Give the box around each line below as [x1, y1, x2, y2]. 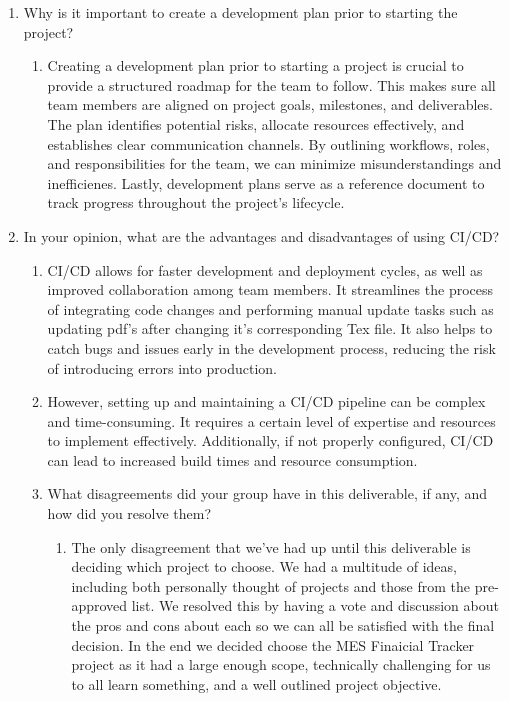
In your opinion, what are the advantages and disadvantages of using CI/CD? [23, 225, 500, 246]
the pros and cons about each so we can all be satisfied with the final [71, 615, 495, 636]
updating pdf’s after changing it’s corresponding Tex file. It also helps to [47, 318, 493, 339]
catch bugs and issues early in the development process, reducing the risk [47, 337, 496, 358]
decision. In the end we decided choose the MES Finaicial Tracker [71, 634, 475, 655]
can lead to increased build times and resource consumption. [47, 449, 418, 470]
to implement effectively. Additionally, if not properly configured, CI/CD [47, 430, 494, 451]
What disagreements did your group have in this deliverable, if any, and [47, 483, 488, 504]
